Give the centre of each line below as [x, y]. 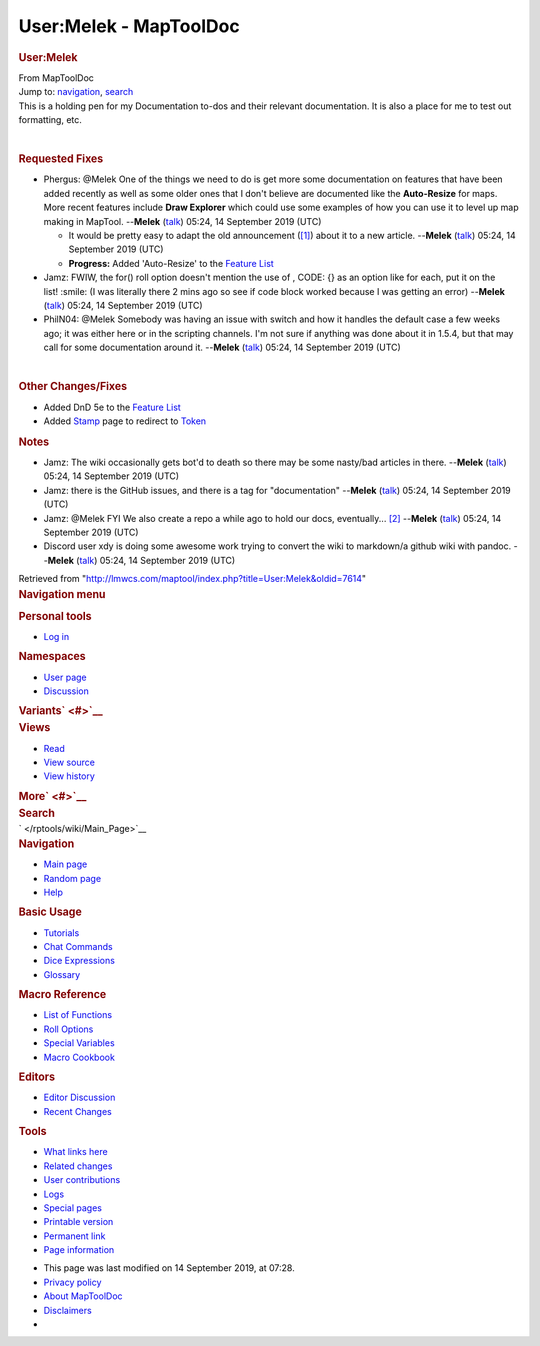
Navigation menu [62, 594]
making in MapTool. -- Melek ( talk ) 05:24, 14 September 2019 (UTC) [182, 221]
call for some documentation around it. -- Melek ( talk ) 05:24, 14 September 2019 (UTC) [222, 347]
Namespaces [52, 657]
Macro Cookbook [79, 1057]
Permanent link [74, 1236]
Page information [79, 1250]
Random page [72, 878]
